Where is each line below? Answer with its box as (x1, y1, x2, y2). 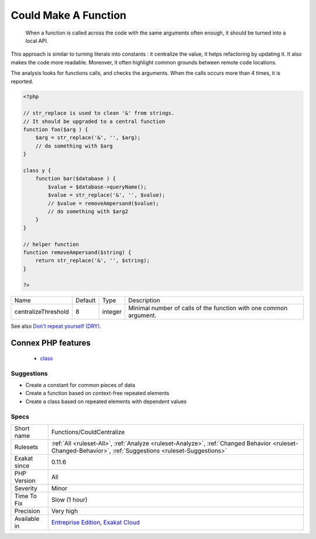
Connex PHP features (11, 338, 91, 348)
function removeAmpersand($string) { (23, 249, 132, 256)
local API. (25, 37, 49, 44)
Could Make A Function (11, 9, 127, 22)
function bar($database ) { (35, 176, 116, 182)
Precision (14, 507, 40, 515)
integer (102, 308, 122, 316)
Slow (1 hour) (51, 495, 88, 503)
